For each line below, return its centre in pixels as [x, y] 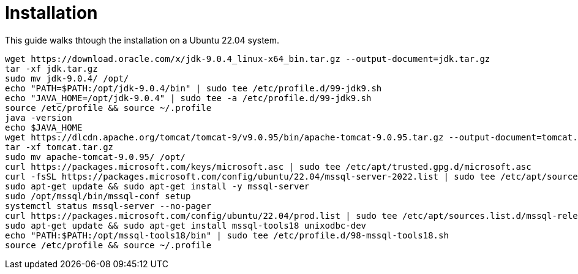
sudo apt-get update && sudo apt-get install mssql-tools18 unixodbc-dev [186, 225]
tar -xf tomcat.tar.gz [59, 147]
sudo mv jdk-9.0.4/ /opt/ [67, 78]
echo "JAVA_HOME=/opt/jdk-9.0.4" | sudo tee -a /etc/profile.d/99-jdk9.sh [188, 98]
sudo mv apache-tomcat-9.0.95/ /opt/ [96, 157]
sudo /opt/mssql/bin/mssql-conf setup [98, 196]
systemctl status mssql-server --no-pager [108, 206]
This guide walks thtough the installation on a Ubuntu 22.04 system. [142, 40]
